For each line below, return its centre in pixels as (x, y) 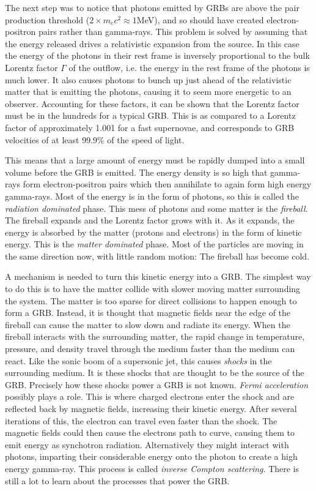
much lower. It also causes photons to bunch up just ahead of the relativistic (148, 79)
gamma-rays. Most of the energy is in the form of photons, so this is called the (152, 196)
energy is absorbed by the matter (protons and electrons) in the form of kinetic (153, 232)
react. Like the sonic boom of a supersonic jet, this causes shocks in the (138, 360)
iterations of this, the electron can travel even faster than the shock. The (141, 420)
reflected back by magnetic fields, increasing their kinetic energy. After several (151, 408)
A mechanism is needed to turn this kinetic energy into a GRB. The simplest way (158, 276)
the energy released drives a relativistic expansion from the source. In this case (152, 43)
